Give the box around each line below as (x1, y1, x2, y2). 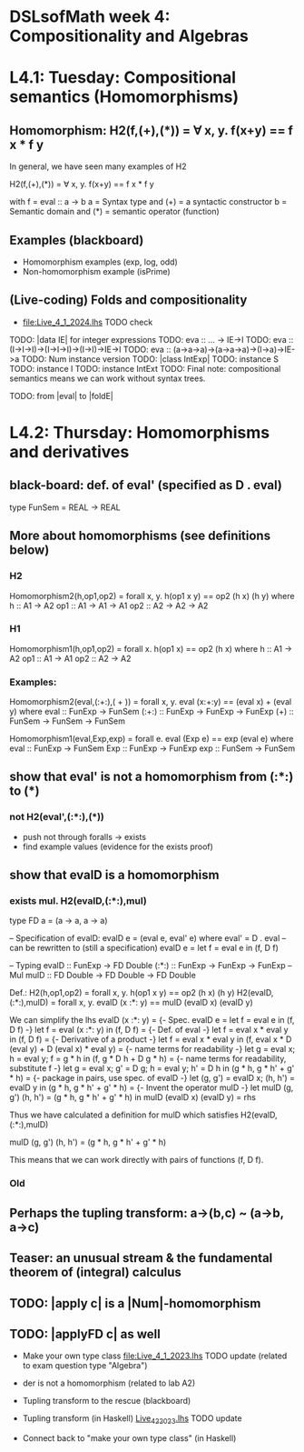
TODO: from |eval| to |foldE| (9, 390, 113, 401)
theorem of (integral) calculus (9, 1265, 181, 1280)
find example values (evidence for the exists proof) (22, 841, 213, 852)
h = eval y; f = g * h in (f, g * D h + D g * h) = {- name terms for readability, (9, 1053, 287, 1065)
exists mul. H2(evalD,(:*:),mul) (9, 895, 147, 907)
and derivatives (9, 442, 130, 462)
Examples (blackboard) (9, 232, 144, 247)
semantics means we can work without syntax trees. (9, 373, 206, 384)
